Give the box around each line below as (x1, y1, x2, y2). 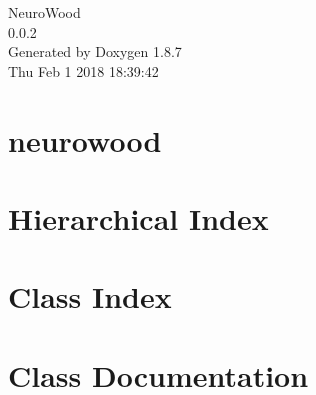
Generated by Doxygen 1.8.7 (8, 41, 182, 62)
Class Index (8, 276, 172, 317)
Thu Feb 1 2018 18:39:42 (8, 60, 159, 81)
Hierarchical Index (8, 197, 269, 238)
